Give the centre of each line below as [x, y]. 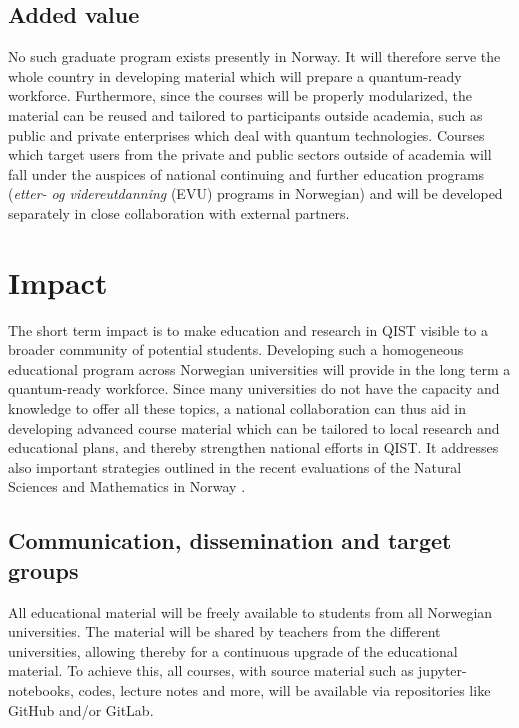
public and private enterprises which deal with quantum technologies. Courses [246, 134]
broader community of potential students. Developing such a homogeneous [236, 349]
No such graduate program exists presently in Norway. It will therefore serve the [254, 56]
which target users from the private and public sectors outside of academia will [250, 154]
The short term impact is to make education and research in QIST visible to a [248, 329]
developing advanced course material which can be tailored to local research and [254, 427]
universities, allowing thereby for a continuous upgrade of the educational [233, 650]
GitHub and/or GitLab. [81, 709]
